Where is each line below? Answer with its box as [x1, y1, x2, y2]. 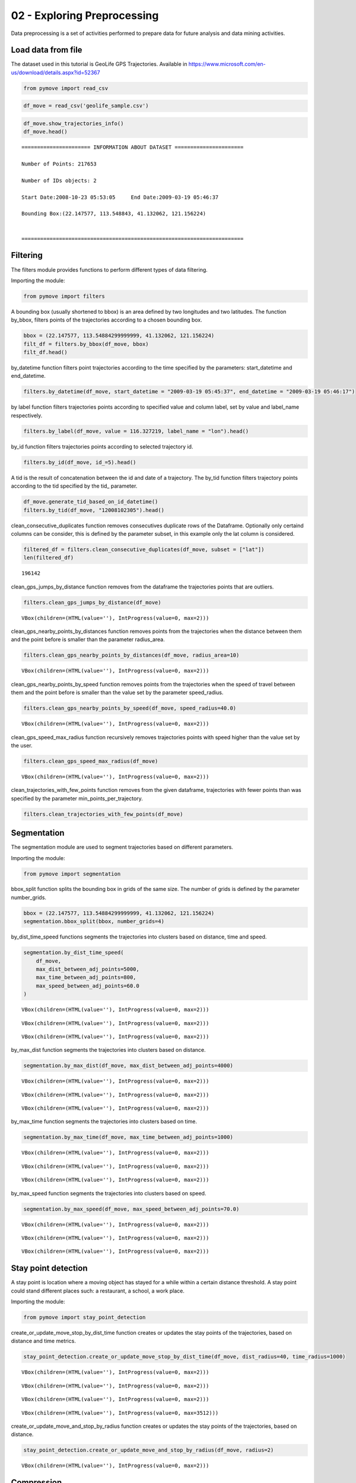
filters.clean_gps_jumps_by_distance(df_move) [23, 599, 161, 606]
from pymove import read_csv [23, 85, 109, 91]
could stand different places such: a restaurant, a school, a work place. [11, 1287, 185, 1294]
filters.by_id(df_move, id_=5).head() [23, 459, 136, 466]
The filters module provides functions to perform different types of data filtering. [11, 266, 208, 273]
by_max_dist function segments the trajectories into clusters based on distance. [11, 1046, 206, 1054]
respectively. [11, 412, 43, 419]
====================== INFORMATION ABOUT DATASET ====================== [21, 144, 244, 151]
